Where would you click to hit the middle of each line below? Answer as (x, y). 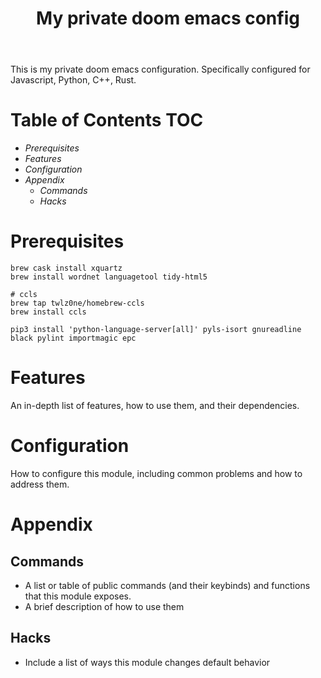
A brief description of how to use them (104, 606)
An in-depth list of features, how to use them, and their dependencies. (155, 405)
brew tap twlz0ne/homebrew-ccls (77, 303)
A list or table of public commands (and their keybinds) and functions (167, 585)
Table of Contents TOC (107, 120)
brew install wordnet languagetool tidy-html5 (109, 277)
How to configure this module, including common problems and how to (156, 473)
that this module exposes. (78, 596)
